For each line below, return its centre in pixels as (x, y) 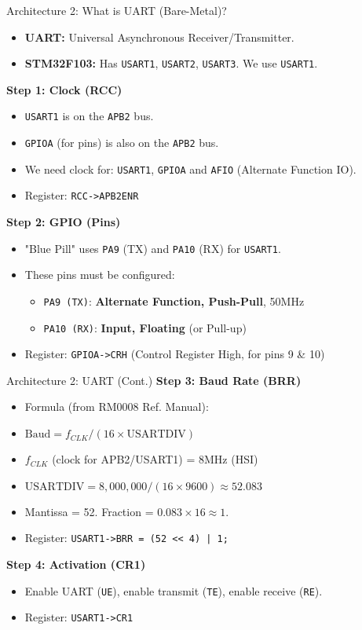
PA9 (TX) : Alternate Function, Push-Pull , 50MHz (174, 300)
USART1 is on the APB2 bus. (89, 116)
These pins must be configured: (100, 275)
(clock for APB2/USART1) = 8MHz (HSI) (155, 459)
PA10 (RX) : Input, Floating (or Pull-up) (145, 327)
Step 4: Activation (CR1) (76, 564)
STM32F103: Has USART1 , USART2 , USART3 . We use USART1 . (171, 63)
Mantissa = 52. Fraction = (89, 511)
